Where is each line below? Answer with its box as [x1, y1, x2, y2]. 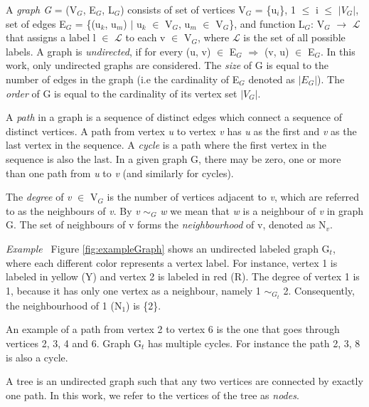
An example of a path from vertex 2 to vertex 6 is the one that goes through [6, 322, 340, 337]
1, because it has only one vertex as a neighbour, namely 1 [6, 282, 261, 297]
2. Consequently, [283, 282, 355, 297]
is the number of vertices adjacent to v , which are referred [107, 189, 360, 204]
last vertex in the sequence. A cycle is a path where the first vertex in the [6, 137, 326, 152]
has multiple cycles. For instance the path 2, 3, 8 [147, 335, 360, 350]
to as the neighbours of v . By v [6, 203, 140, 218]
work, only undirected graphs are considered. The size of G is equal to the [6, 58, 329, 73]
